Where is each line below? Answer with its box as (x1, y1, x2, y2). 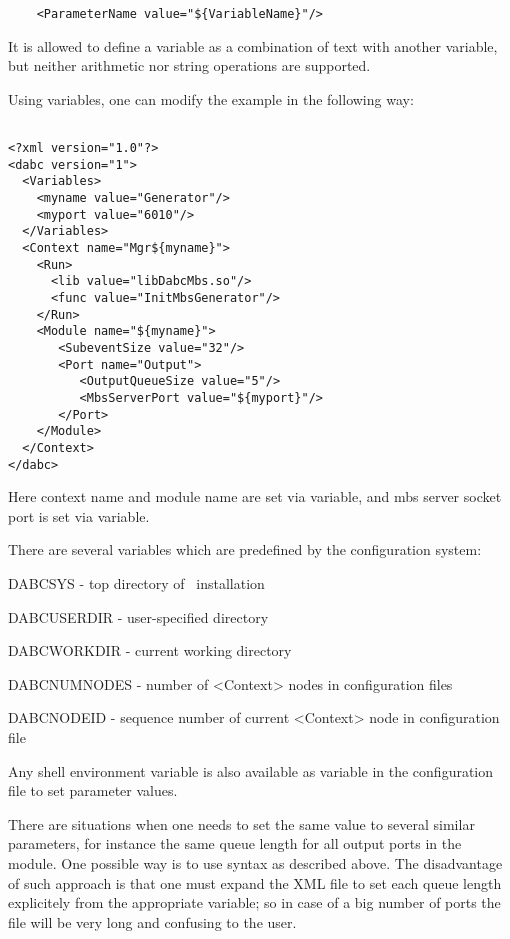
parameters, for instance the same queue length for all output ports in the (8, 833, 462, 854)
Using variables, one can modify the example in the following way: (8, 88, 414, 109)
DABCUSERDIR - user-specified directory (8, 606, 269, 627)
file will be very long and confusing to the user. (8, 911, 297, 932)
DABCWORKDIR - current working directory (8, 640, 292, 661)
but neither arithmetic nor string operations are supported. (8, 55, 371, 76)
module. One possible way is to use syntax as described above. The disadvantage (8, 852, 503, 873)
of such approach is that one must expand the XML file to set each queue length (8, 872, 502, 893)
